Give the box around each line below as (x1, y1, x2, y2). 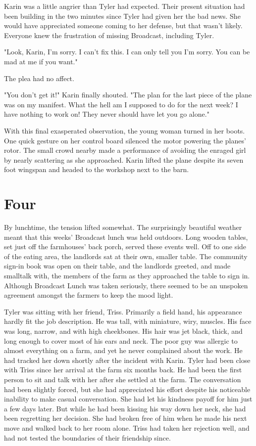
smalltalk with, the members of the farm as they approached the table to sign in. (4, 270, 250, 280)
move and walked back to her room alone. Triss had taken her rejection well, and (4, 422, 250, 433)
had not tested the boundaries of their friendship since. (4, 432, 171, 443)
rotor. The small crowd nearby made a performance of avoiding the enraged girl (4, 145, 246, 155)
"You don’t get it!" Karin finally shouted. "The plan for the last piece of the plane (4, 89, 252, 100)
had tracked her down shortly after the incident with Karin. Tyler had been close (4, 355, 251, 365)
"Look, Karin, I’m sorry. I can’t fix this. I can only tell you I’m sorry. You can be (4, 46, 250, 57)
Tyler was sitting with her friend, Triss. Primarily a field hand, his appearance (4, 306, 242, 316)
